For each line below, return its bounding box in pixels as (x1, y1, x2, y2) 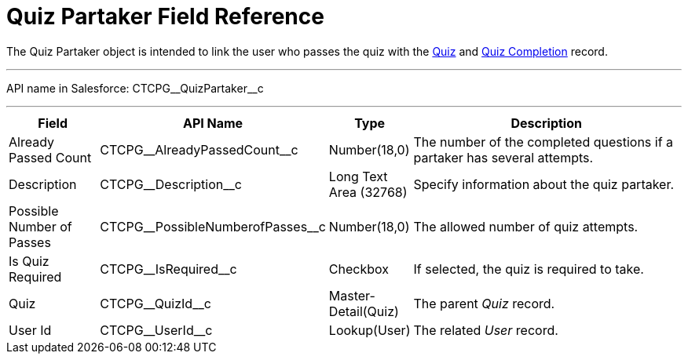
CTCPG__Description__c (100, 176, 242, 192)
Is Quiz (9, 253, 49, 269)
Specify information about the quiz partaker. (413, 176, 675, 192)
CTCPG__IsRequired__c (100, 260, 237, 277)
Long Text (328, 168, 388, 184)
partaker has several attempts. (413, 149, 594, 165)
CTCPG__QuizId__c (100, 295, 211, 311)
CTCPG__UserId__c (100, 322, 213, 338)
